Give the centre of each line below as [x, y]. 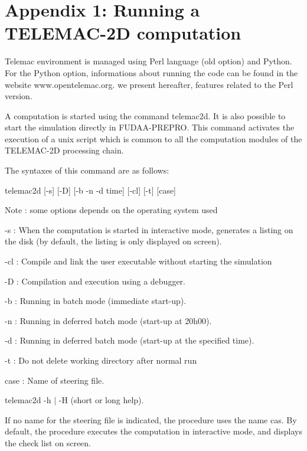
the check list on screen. [48, 442]
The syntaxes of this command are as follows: [87, 170]
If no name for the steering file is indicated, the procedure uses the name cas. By [151, 419]
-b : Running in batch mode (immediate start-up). [96, 301]
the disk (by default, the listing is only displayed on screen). [113, 241]
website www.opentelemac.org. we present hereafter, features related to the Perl [149, 84]
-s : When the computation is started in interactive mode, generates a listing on [149, 229]
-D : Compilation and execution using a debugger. [95, 281]
